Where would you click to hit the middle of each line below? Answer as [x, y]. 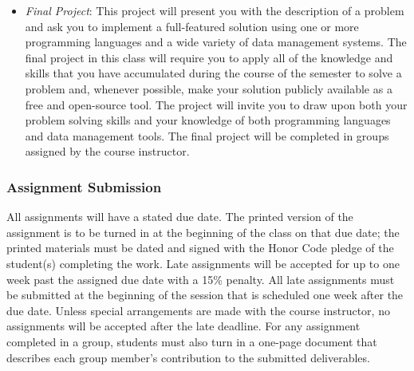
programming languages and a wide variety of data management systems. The [216, 42]
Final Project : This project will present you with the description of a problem [215, 10]
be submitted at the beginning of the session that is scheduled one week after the [205, 295]
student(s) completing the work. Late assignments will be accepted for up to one [203, 263]
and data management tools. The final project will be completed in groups [207, 135]
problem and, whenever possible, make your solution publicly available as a [209, 88]
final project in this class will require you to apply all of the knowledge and [209, 57]
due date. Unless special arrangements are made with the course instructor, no [198, 310]
